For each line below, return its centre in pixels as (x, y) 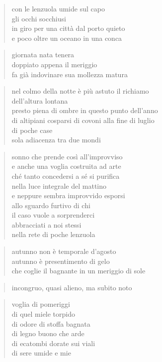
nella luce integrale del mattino (59, 185)
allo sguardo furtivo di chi (51, 205)
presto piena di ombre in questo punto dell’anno (85, 110)
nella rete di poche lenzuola (53, 234)
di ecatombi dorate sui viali (53, 343)
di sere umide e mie (41, 353)
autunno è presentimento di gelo (61, 261)
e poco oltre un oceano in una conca (67, 38)
